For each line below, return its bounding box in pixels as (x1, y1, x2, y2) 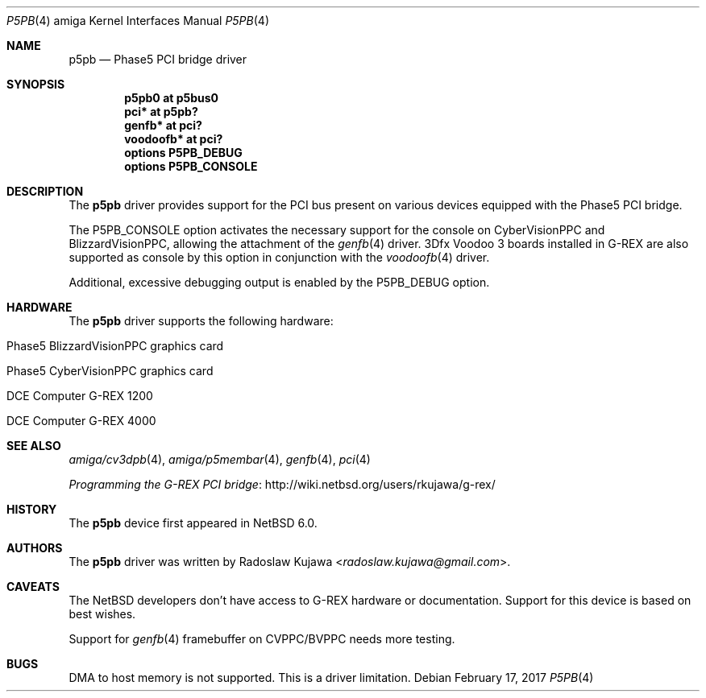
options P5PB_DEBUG (124, 146, 243, 159)
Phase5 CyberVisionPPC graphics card (6, 364, 214, 378)
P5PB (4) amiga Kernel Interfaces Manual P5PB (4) (6, 14, 269, 27)
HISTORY (6, 502, 57, 516)
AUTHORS (6, 541, 63, 555)
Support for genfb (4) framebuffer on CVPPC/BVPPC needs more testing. (69, 632, 455, 646)
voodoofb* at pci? (124, 132, 223, 146)
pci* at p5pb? (124, 105, 198, 118)
